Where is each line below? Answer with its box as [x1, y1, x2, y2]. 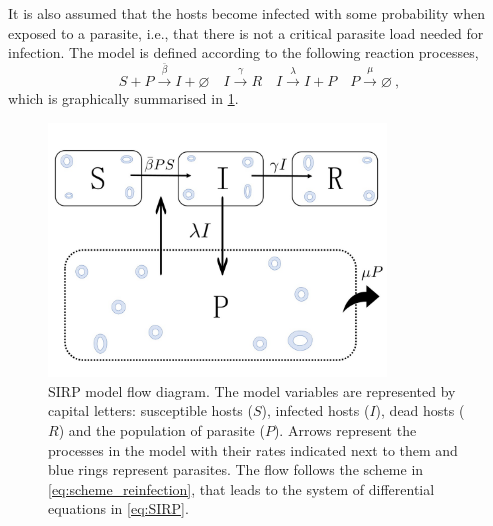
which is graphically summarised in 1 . [8, 88, 239, 109]
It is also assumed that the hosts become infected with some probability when [8, 3, 485, 23]
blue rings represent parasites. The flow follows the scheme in [48, 459, 424, 480]
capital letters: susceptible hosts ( [48, 400, 253, 421]
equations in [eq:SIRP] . [48, 498, 189, 519]
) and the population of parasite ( [58, 419, 265, 440]
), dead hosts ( [375, 400, 465, 421]
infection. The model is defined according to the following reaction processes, [8, 42, 479, 63]
